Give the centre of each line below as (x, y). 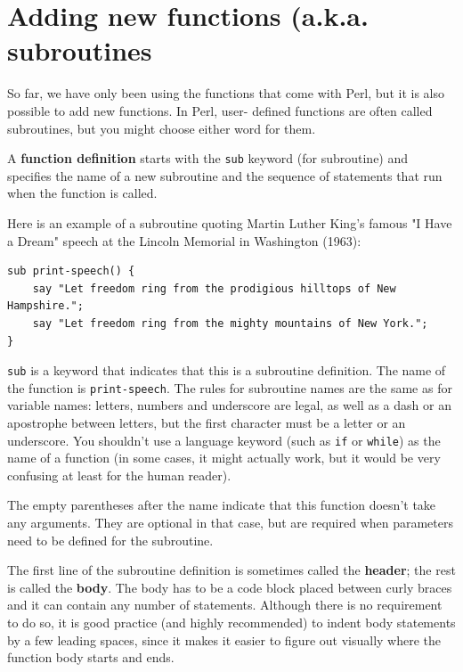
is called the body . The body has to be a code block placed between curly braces (230, 587)
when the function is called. (82, 193)
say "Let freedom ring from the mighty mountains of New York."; (230, 323)
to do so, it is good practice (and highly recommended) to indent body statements (231, 622)
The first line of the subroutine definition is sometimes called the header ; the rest (231, 570)
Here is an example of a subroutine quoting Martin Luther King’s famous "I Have (230, 222)
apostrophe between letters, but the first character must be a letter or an (207, 422)
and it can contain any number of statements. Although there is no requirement (225, 605)
